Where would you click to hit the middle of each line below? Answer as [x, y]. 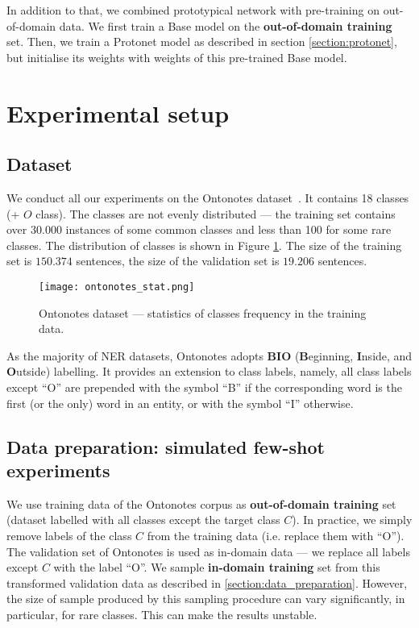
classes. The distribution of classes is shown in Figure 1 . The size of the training [204, 245]
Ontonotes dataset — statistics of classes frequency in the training [203, 312]
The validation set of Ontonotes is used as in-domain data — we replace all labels [208, 551]
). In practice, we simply [352, 520]
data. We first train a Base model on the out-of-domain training [226, 25]
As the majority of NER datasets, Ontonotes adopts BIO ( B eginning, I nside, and [209, 355]
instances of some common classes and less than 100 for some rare [228, 229]
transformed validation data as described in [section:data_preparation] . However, [207, 582]
